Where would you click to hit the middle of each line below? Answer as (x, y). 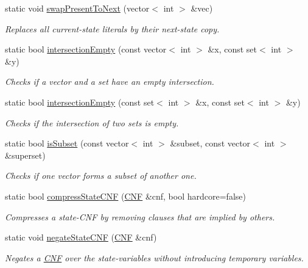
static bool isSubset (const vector (67, 143)
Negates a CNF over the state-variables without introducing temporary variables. (154, 257)
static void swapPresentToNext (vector (77, 8)
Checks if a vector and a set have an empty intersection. (110, 81)
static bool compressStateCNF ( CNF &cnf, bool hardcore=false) (125, 196)
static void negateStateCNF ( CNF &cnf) (81, 237)
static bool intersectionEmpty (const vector (86, 49)
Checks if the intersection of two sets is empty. (92, 122)
